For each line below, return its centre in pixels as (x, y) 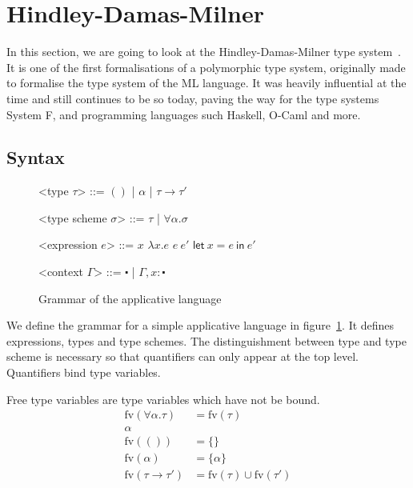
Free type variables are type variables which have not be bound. (163, 399)
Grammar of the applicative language (130, 298)
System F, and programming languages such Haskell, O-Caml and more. (184, 114)
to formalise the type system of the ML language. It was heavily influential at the (206, 83)
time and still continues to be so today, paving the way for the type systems (193, 98)
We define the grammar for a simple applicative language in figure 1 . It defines (200, 325)
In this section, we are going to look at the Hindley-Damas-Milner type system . (204, 52)
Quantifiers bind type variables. (84, 372)
